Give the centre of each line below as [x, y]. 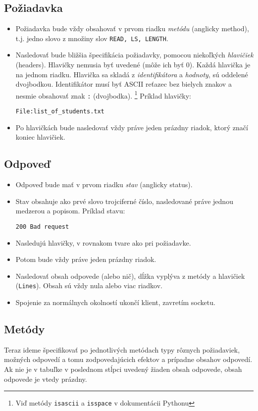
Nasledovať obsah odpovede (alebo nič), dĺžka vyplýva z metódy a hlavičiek [130, 276]
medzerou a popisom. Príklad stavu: [70, 211]
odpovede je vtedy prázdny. [46, 379]
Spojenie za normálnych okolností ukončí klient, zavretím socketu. [115, 302]
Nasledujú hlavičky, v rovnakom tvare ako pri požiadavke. [103, 242]
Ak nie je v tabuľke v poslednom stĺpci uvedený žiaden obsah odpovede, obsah [123, 369]
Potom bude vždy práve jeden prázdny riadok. [86, 259]
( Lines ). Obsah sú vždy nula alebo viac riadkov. [89, 285]
